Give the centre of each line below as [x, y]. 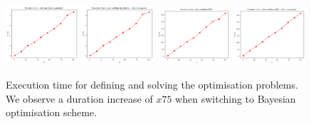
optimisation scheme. [52, 112]
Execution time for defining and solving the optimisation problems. [152, 84]
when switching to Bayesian [236, 98]
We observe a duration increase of [79, 98]
